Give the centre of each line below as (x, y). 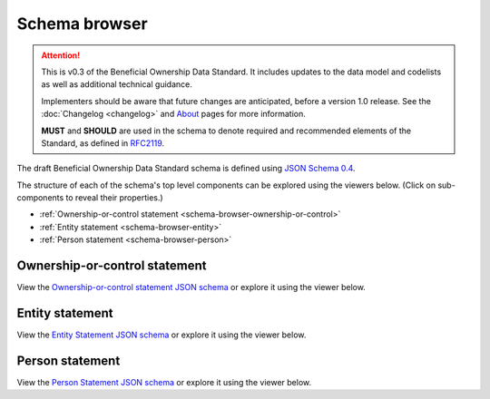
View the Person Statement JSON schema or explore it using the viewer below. (164, 382)
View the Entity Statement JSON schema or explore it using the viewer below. (162, 335)
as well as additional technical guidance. (117, 84)
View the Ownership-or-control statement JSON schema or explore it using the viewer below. (191, 287)
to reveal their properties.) (114, 198)
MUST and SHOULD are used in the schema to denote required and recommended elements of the (226, 131)
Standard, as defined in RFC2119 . (103, 143)
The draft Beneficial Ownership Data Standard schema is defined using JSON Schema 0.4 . (186, 169)
